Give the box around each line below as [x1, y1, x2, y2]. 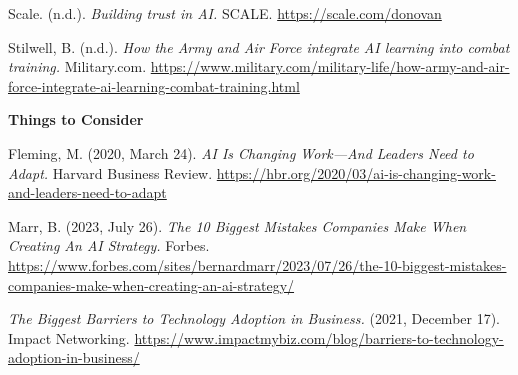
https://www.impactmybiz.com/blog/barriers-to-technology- [134, 327, 504, 348]
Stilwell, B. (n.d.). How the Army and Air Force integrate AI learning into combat [8, 36, 510, 57]
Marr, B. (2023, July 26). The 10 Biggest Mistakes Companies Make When [8, 215, 467, 236]
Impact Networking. [8, 327, 130, 348]
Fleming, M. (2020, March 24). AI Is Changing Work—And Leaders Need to [8, 142, 474, 163]
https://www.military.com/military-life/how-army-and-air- [150, 56, 510, 77]
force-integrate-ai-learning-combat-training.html [8, 75, 300, 96]
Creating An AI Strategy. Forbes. [8, 235, 210, 256]
